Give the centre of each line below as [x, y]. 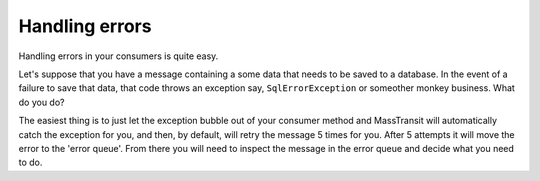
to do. [30, 162]
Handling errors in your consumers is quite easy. [118, 56]
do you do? [41, 102]
